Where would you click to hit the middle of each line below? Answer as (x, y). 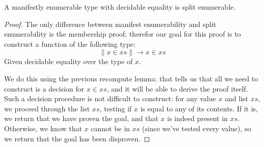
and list (237, 98)
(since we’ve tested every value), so (196, 128)
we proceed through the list (47, 108)
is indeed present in (197, 118)
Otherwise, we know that (43, 128)
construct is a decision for (44, 88)
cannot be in (110, 128)
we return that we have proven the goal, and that (81, 118)
